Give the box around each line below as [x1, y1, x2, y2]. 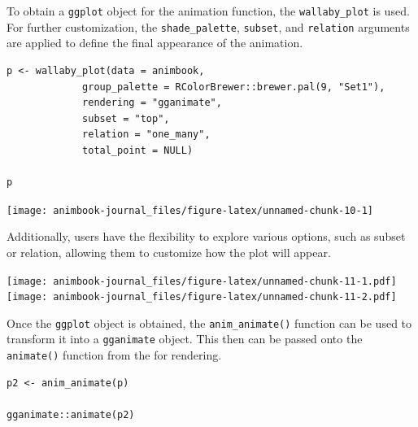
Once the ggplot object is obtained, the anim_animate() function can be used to [7, 314, 412, 331]
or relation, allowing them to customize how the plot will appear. [7, 243, 331, 260]
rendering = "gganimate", [82, 97, 222, 109]
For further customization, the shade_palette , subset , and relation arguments [7, 18, 410, 35]
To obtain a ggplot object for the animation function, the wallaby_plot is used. [7, 2, 410, 19]
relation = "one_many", [82, 129, 211, 141]
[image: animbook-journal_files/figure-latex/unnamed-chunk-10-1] [7, 204, 374, 216]
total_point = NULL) [82, 144, 194, 156]
